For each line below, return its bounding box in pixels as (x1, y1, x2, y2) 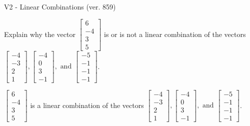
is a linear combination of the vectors (30, 99, 144, 110)
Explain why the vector (4, 28, 75, 39)
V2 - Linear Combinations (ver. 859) (4, 1, 116, 11)
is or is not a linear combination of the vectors (104, 28, 246, 39)
